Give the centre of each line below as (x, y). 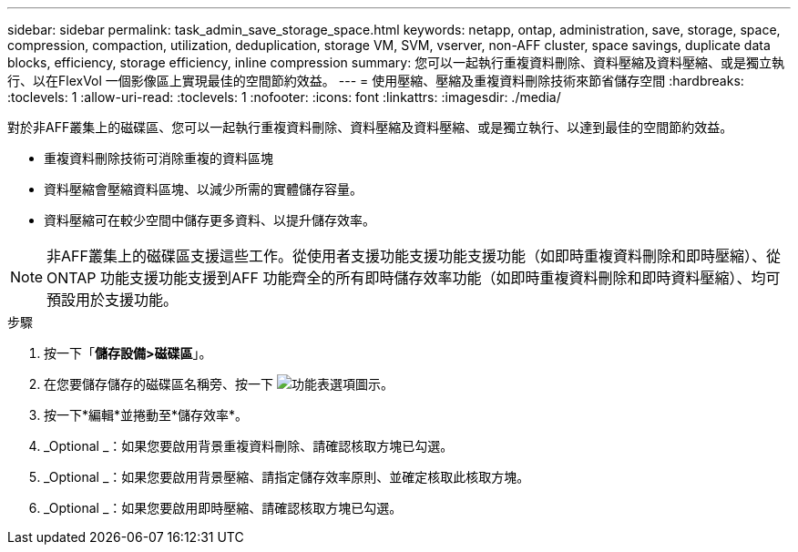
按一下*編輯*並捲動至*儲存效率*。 (146, 415)
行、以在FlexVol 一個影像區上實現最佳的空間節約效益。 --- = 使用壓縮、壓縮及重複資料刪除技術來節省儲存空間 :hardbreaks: (376, 81)
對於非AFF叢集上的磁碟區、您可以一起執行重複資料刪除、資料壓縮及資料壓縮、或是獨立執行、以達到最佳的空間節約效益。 (370, 127)
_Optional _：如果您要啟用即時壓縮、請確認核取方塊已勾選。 (223, 508)
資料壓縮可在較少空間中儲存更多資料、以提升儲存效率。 (210, 220)
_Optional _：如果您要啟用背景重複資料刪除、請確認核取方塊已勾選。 (249, 446)
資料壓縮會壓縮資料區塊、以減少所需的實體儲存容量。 (203, 189)
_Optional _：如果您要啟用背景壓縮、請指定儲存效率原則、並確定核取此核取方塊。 (287, 477)
